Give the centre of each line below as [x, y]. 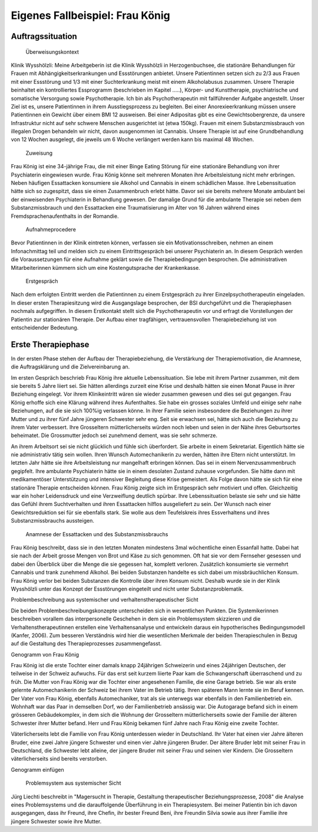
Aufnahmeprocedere [51, 229]
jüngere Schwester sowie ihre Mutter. [56, 821]
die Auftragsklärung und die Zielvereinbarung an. [70, 367]
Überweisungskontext [52, 52]
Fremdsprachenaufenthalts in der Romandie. [65, 216]
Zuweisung [39, 153]
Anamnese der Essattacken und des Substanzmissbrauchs [97, 534]
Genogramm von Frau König [45, 654]
